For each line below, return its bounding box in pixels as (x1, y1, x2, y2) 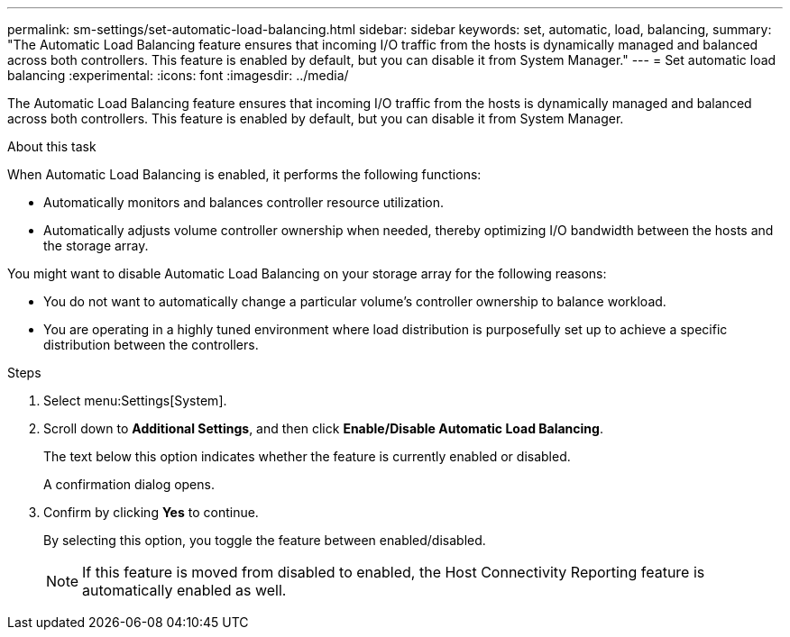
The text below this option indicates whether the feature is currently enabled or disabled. (43, 449, 571, 464)
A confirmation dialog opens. (43, 477, 215, 492)
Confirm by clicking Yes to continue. (43, 505, 259, 520)
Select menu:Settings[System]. (43, 393, 227, 408)
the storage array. (43, 238, 149, 253)
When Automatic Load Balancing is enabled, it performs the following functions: (7, 167, 482, 182)
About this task (7, 139, 96, 154)
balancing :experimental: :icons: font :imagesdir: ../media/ (7, 68, 349, 83)
